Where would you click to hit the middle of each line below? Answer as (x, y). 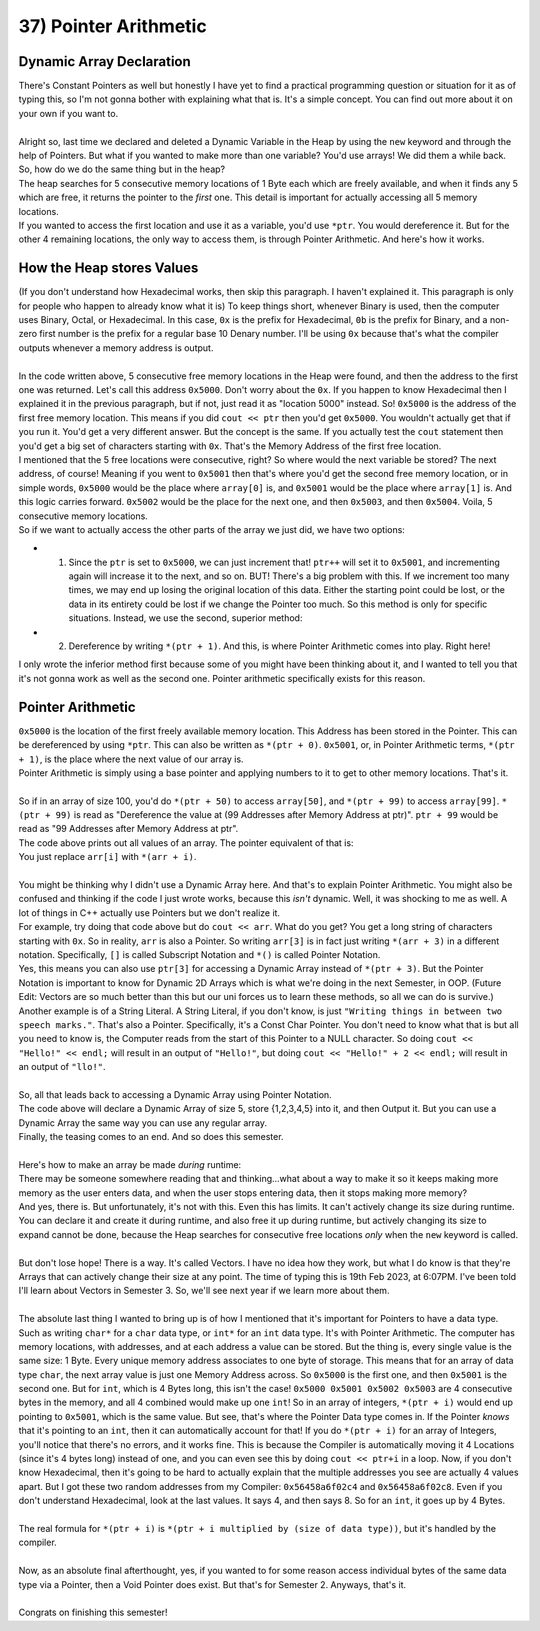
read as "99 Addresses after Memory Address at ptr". (128, 829)
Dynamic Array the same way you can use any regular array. (143, 1122)
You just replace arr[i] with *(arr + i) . (107, 857)
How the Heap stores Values (108, 268)
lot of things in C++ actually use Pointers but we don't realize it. (149, 912)
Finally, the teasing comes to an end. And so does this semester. (151, 1137)
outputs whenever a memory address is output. (116, 347)
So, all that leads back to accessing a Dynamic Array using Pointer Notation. (175, 1094)
